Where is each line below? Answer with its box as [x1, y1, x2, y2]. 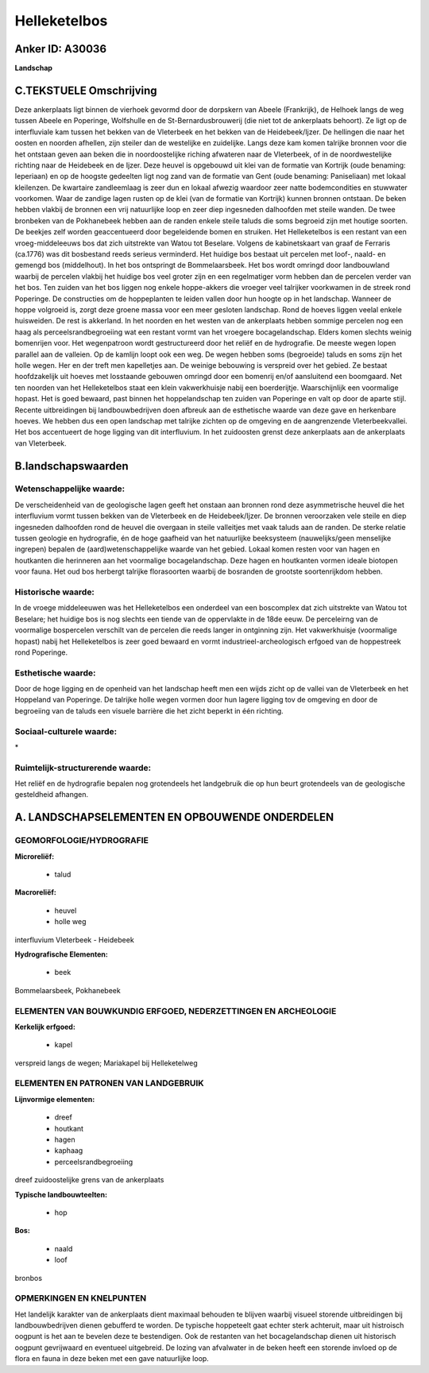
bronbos [14, 1273, 43, 1282]
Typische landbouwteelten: [14, 1189, 107, 1199]
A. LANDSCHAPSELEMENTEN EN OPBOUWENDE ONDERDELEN [14, 810, 334, 824]
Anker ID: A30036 [14, 42, 107, 56]
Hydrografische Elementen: [14, 949, 109, 959]
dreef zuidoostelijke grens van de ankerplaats [14, 1175, 164, 1185]
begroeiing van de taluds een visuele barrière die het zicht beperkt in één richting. [14, 706, 284, 715]
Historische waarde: [14, 586, 95, 598]
